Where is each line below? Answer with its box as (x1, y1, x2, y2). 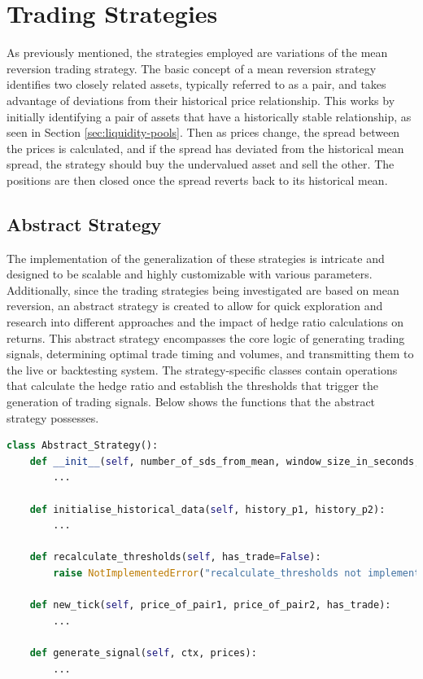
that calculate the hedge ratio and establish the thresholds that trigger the (7, 377, 379, 394)
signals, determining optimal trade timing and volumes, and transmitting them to (7, 345, 414, 362)
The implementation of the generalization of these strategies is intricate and (7, 249, 385, 266)
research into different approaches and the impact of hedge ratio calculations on (7, 313, 404, 331)
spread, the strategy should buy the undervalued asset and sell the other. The (7, 156, 395, 173)
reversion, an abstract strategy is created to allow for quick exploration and (7, 297, 383, 314)
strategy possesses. (7, 409, 99, 426)
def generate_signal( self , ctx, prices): (29, 646, 257, 659)
